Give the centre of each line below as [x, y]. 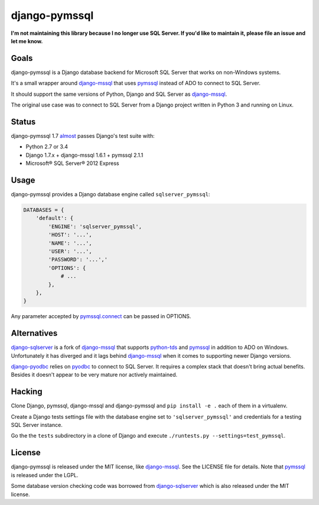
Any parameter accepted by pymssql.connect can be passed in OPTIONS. [101, 316]
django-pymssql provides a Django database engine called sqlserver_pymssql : [110, 194]
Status [23, 122]
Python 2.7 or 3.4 [47, 147]
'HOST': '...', [70, 235]
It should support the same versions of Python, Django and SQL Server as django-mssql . [119, 94]
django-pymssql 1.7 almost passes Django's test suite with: [83, 135]
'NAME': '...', [70, 243]
